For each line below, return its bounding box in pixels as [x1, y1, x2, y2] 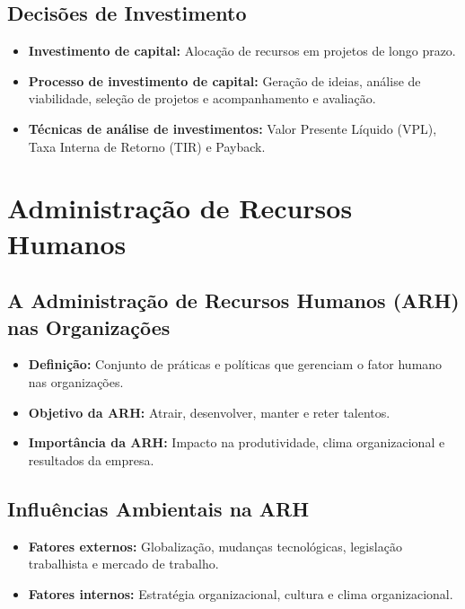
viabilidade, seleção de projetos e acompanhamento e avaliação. [28, 89, 376, 108]
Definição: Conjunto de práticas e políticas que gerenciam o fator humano [28, 355, 443, 374]
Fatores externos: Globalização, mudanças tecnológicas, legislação [28, 536, 402, 555]
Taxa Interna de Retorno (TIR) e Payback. [28, 137, 266, 155]
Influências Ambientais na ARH [7, 494, 310, 522]
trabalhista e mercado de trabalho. [28, 554, 219, 573]
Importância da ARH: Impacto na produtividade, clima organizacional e [28, 433, 445, 452]
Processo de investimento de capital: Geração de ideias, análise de [28, 71, 421, 90]
